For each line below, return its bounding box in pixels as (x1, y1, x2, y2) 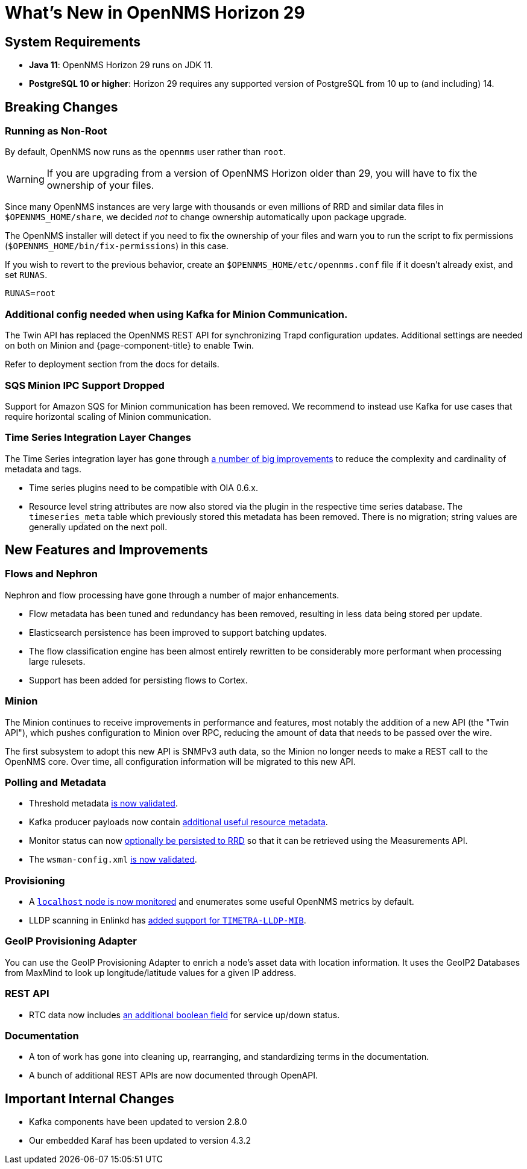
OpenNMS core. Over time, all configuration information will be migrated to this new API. (5, 756, 356, 767)
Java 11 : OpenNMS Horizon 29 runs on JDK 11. (29, 60, 213, 71)
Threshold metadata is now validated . (29, 798, 178, 809)
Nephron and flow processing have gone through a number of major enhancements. (5, 589, 339, 600)
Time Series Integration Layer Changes (5, 431, 191, 444)
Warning (7, 173, 45, 186)
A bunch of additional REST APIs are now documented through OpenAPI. (29, 1070, 318, 1081)
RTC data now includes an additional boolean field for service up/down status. (29, 1009, 340, 1020)
